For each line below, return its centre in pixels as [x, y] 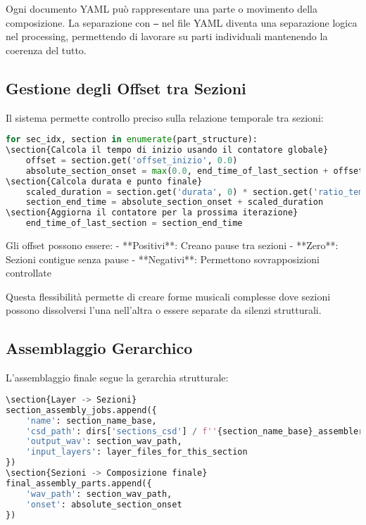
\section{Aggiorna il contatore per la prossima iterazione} [152, 213]
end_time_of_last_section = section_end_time [134, 223]
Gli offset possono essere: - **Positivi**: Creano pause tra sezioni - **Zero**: [172, 245]
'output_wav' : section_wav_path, [104, 442]
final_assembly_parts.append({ [79, 483]
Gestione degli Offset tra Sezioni [126, 88]
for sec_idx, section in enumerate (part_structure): [132, 140]
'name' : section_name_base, [91, 420]
